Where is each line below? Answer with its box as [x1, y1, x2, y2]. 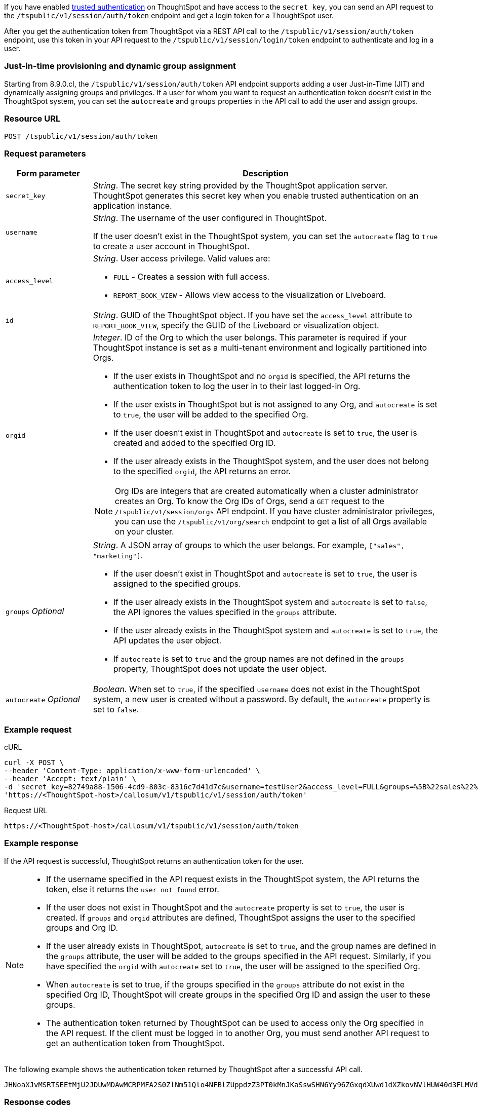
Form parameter [17, 168, 80, 179]
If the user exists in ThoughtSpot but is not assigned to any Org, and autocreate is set [113, 399, 437, 410]
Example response [4, 838, 78, 849]
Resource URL [4, 113, 61, 124]
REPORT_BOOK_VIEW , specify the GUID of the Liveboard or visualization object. [93, 320, 379, 331]
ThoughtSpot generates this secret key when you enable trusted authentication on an [93, 190, 419, 201]
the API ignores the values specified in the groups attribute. [113, 607, 337, 618]
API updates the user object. [113, 635, 222, 646]
